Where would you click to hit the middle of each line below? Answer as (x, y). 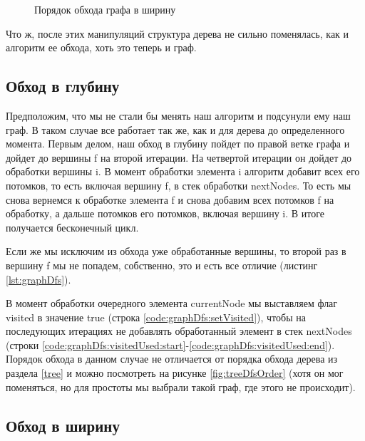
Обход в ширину (63, 425)
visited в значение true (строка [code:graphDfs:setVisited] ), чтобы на (156, 317)
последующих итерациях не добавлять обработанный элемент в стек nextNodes (179, 331)
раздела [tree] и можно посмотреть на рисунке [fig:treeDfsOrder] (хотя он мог (175, 373)
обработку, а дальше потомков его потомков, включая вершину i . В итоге (165, 213)
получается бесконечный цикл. (72, 227)
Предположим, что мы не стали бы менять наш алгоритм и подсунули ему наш (178, 115)
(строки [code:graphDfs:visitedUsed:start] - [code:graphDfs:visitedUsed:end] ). (170, 344)
